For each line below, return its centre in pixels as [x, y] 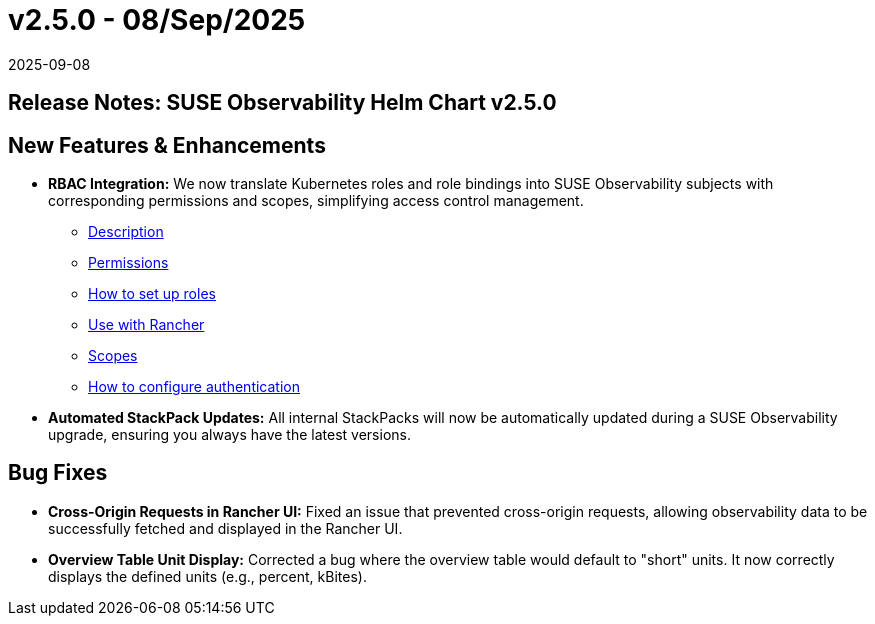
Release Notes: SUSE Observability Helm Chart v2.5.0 [282, 103]
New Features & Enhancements [167, 145]
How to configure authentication [194, 387]
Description [126, 232]
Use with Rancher [146, 325]
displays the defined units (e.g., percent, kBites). [207, 576]
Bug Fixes [58, 473]
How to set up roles [152, 294]
